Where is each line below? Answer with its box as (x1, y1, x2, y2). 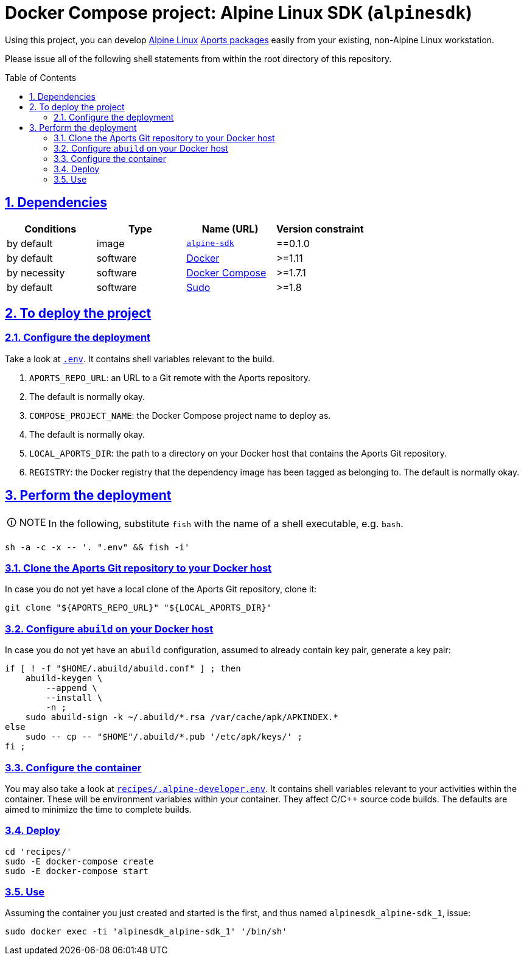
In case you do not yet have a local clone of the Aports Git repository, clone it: (5, 584, 317, 595)
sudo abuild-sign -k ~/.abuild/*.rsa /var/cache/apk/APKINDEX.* (25, 712, 338, 723)
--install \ (46, 693, 103, 703)
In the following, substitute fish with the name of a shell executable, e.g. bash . (48, 517, 403, 530)
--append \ (46, 683, 97, 693)
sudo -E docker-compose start (5, 866, 149, 876)
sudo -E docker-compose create (5, 856, 154, 866)
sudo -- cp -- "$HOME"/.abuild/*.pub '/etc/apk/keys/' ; (25, 732, 302, 742)
